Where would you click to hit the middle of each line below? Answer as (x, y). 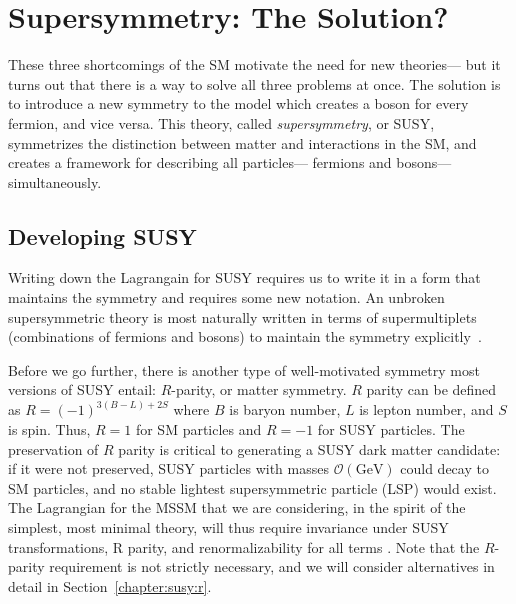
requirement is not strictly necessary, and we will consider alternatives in (272, 566)
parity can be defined (431, 389)
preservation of (53, 448)
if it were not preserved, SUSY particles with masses (168, 468)
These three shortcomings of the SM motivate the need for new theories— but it (254, 64)
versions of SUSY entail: (82, 389)
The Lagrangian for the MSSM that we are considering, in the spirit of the (237, 507)
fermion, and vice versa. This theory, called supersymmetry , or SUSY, (221, 122)
